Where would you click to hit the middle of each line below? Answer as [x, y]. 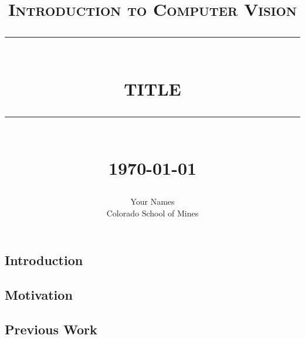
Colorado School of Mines [152, 213]
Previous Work [51, 329]
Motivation [39, 295]
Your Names [152, 201]
